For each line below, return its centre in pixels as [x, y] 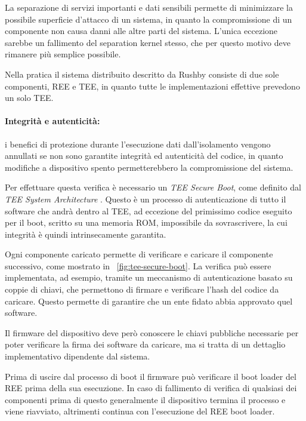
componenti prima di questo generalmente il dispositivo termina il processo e [145, 399]
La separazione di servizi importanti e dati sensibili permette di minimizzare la [149, 7]
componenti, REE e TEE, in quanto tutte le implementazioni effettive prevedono [152, 86]
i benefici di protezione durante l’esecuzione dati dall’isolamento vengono [138, 144]
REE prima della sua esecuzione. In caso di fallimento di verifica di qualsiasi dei [151, 388]
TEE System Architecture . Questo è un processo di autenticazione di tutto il [146, 199]
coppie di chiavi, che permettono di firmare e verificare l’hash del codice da [142, 289]
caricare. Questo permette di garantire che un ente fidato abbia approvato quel [149, 301]
